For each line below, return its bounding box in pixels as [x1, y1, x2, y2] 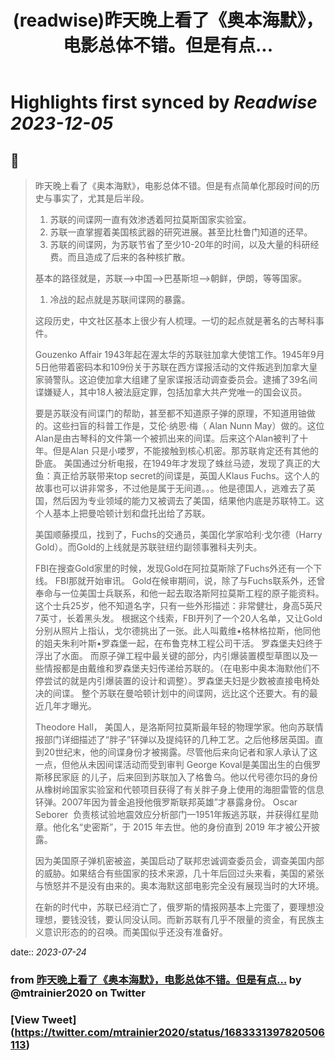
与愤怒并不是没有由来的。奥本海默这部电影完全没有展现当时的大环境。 [34, 880, 325, 891]
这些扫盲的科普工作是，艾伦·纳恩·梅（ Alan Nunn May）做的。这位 [52, 420, 325, 431]
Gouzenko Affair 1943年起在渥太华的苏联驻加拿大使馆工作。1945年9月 [34, 349, 325, 360]
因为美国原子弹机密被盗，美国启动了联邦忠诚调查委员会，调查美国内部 [34, 855, 325, 866]
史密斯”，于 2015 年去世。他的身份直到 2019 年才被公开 [82, 821, 312, 833]
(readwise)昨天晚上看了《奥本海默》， [12, 9, 324, 32]
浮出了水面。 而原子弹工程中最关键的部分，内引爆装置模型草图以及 [34, 650, 310, 661]
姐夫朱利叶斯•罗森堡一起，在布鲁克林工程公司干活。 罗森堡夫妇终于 [43, 637, 323, 649]
